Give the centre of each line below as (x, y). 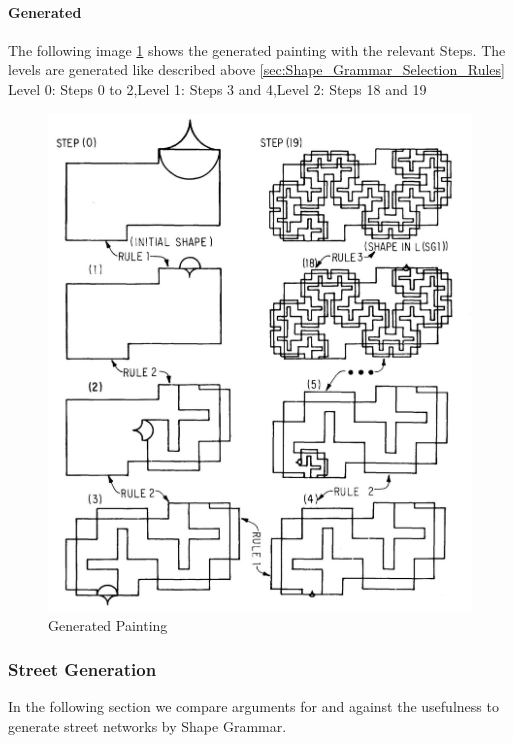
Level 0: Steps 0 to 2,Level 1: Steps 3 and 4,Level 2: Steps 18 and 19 (217, 88)
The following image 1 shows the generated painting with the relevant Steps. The (257, 49)
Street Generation (82, 669)
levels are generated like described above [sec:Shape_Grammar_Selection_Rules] (256, 69)
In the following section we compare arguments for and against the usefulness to (253, 706)
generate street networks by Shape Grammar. (147, 725)
